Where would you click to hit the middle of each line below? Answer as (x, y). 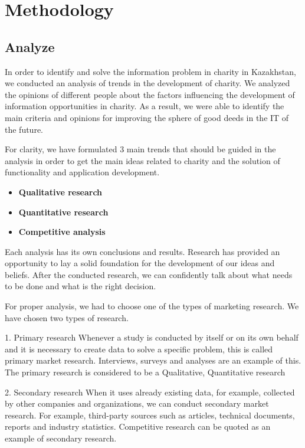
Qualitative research (60, 192)
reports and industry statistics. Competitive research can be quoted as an (138, 426)
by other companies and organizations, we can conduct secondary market (137, 403)
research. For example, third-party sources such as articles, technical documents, (150, 415)
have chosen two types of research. (67, 317)
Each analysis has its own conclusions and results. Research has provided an (142, 251)
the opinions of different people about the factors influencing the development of (150, 94)
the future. (24, 129)
